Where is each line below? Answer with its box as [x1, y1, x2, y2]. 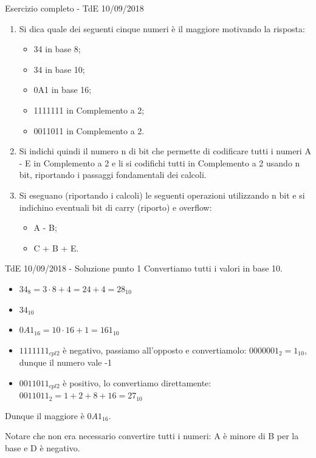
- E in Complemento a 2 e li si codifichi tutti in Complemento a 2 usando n [19, 156, 300, 169]
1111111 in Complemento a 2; [33, 103, 145, 116]
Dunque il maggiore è [5, 409, 84, 422]
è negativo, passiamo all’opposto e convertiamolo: [63, 343, 247, 356]
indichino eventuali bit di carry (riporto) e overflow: [19, 200, 212, 213]
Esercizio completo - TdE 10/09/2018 [5, 2, 144, 14]
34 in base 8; [33, 43, 81, 55]
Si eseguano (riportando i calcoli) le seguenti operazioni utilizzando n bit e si [19, 188, 305, 201]
